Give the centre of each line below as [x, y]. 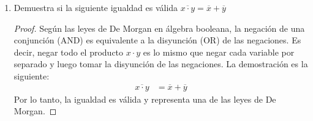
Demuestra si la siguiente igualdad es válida [96, 7]
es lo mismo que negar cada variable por [219, 52]
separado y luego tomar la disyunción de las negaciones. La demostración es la [161, 64]
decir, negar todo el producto [69, 52]
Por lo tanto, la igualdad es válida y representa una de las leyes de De [145, 99]
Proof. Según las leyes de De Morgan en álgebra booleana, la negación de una [159, 28]
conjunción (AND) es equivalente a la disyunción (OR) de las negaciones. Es [157, 40]
